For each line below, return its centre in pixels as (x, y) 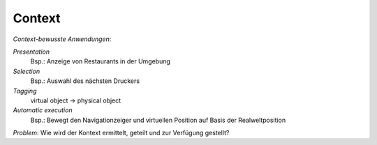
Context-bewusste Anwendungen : (62, 39)
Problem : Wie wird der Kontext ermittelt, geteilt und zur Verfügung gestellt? (121, 133)
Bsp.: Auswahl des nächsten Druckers (85, 81)
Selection (27, 71)
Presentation (31, 52)
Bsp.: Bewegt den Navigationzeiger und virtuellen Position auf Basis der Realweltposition (158, 120)
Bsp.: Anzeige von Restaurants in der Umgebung (101, 61)
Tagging (25, 91)
